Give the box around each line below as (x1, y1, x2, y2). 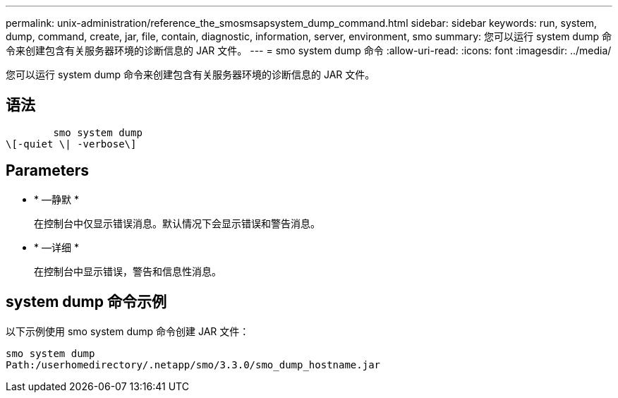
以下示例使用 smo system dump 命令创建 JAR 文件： (6, 325, 250, 337)
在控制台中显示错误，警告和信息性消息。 (34, 265, 222, 277)
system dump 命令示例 (6, 293, 166, 311)
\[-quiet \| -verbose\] (6, 138, 137, 150)
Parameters (6, 162, 89, 180)
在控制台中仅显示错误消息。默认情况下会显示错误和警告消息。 (34, 217, 320, 229)
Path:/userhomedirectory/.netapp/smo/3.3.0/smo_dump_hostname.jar (6, 358, 381, 370)
